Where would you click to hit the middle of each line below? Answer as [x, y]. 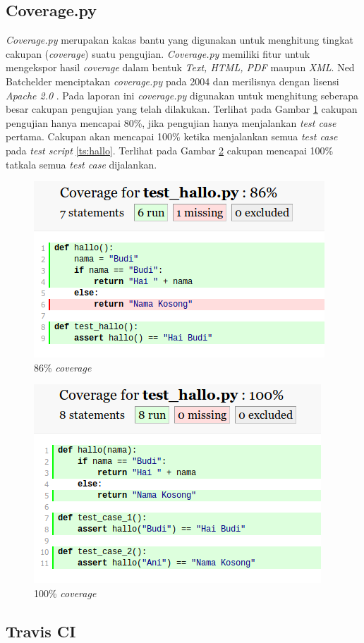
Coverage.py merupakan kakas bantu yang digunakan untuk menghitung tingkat [180, 40]
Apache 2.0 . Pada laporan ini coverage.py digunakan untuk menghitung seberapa [182, 95]
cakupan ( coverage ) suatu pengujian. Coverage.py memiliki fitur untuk [158, 53]
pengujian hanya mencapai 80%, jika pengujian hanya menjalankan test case [171, 122]
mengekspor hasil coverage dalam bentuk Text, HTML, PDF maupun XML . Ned [180, 67]
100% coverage [65, 593]
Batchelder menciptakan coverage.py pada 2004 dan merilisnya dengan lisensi [172, 81]
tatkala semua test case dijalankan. [81, 164]
